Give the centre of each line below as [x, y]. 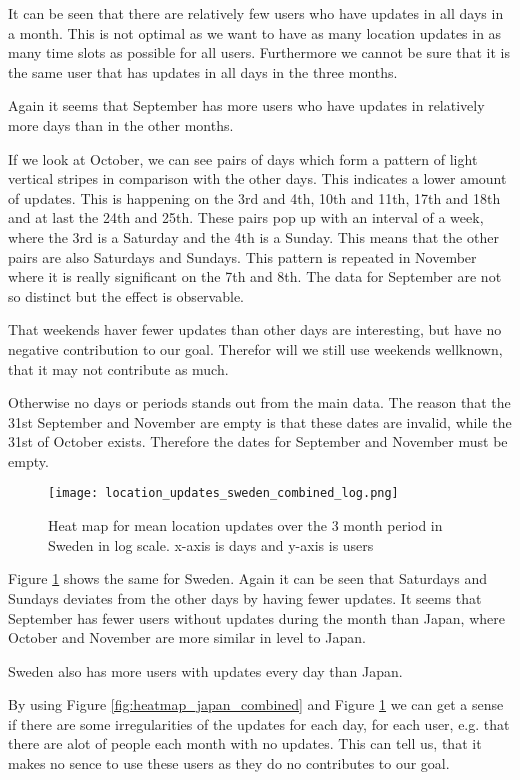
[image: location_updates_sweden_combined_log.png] [223, 493]
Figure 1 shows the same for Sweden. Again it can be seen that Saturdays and [248, 578]
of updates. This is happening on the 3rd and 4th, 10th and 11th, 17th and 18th [254, 197]
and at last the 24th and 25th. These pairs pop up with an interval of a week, [246, 217]
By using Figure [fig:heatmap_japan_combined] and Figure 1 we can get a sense [256, 704]
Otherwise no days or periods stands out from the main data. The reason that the [259, 402]
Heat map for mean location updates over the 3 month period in [245, 525]
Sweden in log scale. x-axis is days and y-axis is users [211, 544]
